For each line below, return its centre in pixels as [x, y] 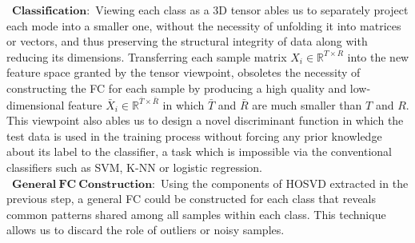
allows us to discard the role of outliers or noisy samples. [146, 230]
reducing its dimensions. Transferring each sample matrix [147, 56]
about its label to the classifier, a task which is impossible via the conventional [200, 151]
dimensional [36, 104]
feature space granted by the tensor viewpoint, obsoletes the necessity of [184, 72]
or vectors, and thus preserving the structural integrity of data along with [187, 41]
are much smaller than [307, 104]
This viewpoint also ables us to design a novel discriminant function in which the [205, 120]
